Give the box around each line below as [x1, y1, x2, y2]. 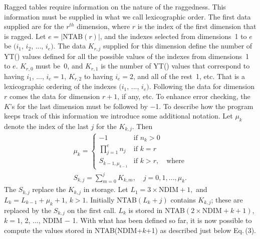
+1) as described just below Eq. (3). [146, 224, 256, 235]
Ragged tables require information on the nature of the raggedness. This [4, 1, 226, 11]
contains [170, 194, 196, 204]
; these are [211, 194, 243, 204]
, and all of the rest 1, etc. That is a [133, 70, 245, 81]
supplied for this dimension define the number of [103, 40, 252, 51]
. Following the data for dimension [149, 81, 255, 91]
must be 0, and [36, 60, 83, 71]
